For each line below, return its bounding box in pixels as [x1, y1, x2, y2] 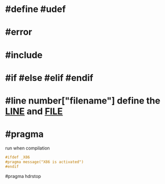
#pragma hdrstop [5, 173, 41, 179]
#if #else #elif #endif [5, 72, 93, 83]
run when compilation [5, 145, 50, 151]
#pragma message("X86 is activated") [5, 159, 84, 164]
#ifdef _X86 [5, 154, 30, 159]
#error [5, 26, 32, 38]
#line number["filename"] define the [5, 95, 160, 106]
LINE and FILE [5, 105, 63, 117]
